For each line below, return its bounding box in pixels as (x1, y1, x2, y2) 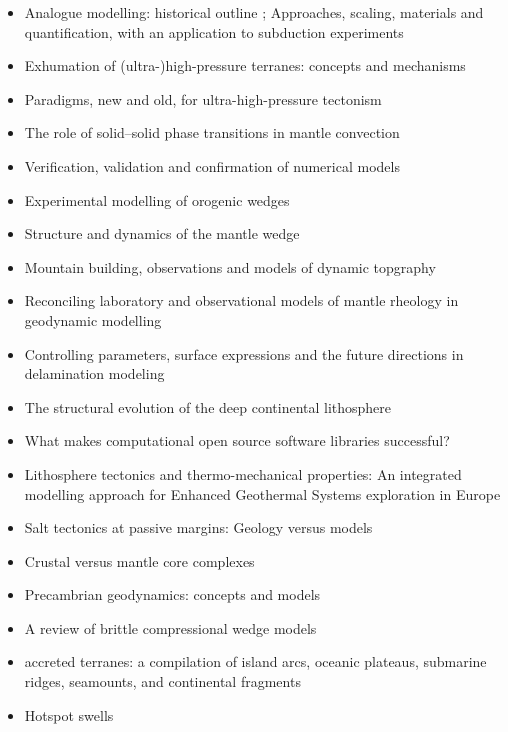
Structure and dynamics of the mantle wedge (24, 223, 300, 244)
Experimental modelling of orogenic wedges (24, 189, 290, 210)
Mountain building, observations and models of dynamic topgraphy (24, 256, 436, 277)
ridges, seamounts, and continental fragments (24, 671, 301, 692)
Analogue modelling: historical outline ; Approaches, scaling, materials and (24, 2, 484, 22)
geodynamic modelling (24, 309, 162, 330)
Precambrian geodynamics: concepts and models (24, 584, 321, 605)
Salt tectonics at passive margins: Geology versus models (24, 517, 373, 538)
